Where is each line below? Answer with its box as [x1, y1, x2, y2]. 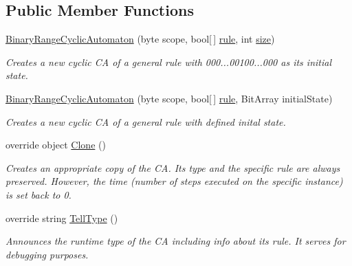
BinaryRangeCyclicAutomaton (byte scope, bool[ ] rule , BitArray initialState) [5, 91, 333, 105]
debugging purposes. [5, 247, 89, 261]
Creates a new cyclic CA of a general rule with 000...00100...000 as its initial [5, 54, 332, 69]
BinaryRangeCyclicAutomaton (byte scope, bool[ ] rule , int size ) [5, 32, 275, 46]
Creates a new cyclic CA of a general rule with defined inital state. [5, 114, 286, 129]
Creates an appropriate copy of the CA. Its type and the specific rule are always [5, 160, 340, 175]
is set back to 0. [5, 187, 71, 201]
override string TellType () [5, 210, 118, 225]
